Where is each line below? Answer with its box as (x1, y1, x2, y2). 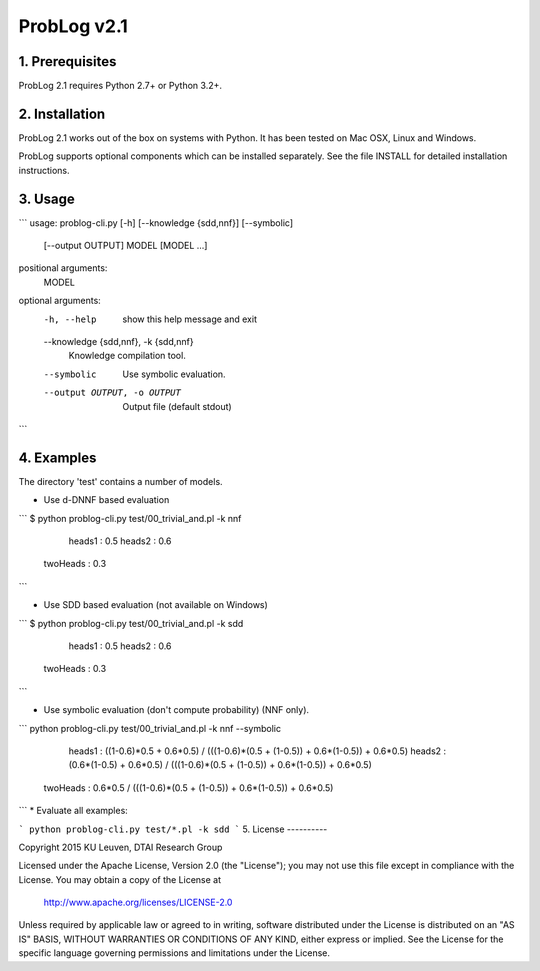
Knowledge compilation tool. (68, 350, 187, 362)
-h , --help (43, 313, 97, 325)
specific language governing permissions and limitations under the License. (18, 947, 330, 959)
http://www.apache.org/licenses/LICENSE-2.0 (43, 896, 233, 909)
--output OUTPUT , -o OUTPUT (43, 387, 182, 399)
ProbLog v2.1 (18, 15, 129, 37)
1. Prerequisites (18, 53, 117, 70)
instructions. (18, 164, 70, 176)
